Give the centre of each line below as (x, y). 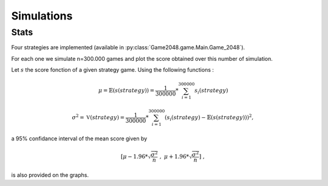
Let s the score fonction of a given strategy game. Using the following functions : (113, 70)
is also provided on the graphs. (50, 175)
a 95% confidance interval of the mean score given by (79, 138)
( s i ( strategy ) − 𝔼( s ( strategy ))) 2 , (209, 118)
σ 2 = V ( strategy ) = (98, 117)
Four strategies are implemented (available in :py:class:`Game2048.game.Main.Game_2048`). (128, 47)
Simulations (42, 16)
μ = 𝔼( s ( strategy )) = (126, 91)
